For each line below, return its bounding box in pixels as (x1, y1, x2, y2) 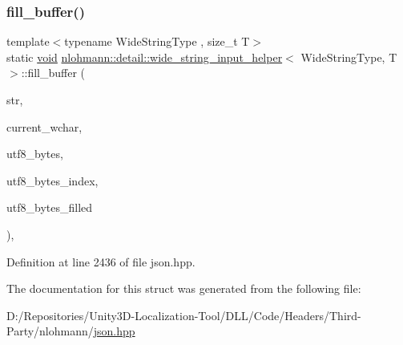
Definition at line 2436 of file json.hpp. (6, 253, 195, 270)
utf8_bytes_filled (6, 199, 93, 216)
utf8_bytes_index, (6, 172, 99, 189)
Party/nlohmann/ (6, 323, 94, 339)
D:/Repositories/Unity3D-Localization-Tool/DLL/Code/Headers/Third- (6, 306, 361, 323)
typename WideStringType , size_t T (64, 33, 250, 50)
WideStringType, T (300, 48, 397, 65)
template (6, 33, 50, 50)
